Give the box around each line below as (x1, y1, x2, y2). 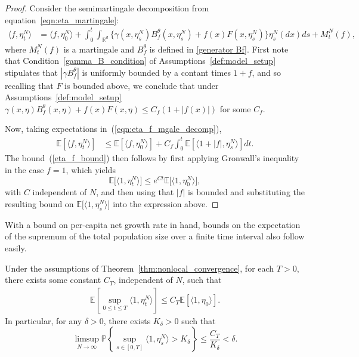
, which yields (66, 164, 116, 176)
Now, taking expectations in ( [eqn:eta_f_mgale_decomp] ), (5, 122, 222, 135)
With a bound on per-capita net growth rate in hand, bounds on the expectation (5, 218, 301, 230)
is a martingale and (63, 42, 135, 55)
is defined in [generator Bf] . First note (149, 42, 289, 55)
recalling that (5, 79, 54, 91)
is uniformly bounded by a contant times (82, 66, 231, 78)
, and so (252, 66, 281, 78)
